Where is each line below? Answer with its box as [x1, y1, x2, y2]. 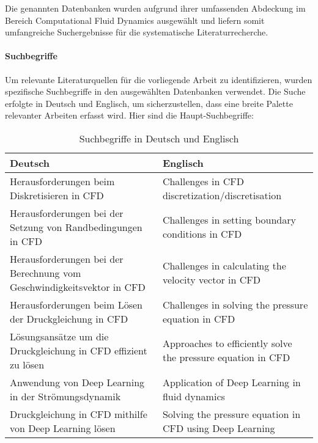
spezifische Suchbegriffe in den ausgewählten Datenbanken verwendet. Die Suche [5, 85, 306, 98]
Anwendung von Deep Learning [10, 375, 145, 389]
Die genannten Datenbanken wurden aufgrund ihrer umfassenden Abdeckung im [5, 2, 306, 14]
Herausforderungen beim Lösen [10, 297, 142, 312]
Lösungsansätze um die [10, 329, 109, 343]
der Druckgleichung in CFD [10, 311, 128, 326]
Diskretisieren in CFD [10, 188, 104, 202]
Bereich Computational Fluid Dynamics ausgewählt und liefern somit [5, 13, 265, 26]
